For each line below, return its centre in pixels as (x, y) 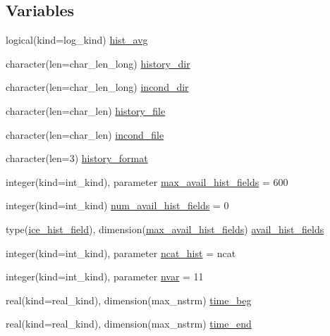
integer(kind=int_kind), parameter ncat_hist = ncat (121, 253)
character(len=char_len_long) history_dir (98, 63)
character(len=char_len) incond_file (85, 134)
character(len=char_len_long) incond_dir (97, 87)
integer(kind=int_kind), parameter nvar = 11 (105, 276)
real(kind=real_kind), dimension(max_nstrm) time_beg (129, 300)
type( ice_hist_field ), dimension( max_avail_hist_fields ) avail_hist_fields (165, 229)
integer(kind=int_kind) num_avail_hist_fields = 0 (117, 205)
